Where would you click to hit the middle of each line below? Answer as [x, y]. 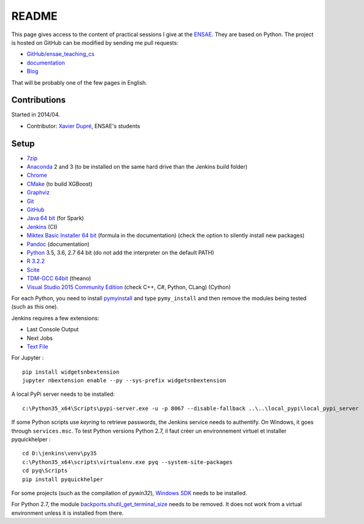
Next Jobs [40, 338]
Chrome [37, 175]
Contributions [38, 100]
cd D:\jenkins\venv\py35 [60, 453]
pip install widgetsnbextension [71, 372]
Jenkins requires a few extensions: [55, 318]
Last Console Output [53, 329]
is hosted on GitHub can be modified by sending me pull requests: [95, 42]
